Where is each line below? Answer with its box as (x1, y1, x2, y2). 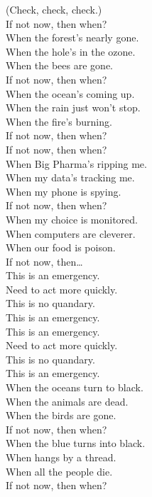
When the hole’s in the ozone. (6, 44, 136, 59)
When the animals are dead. (6, 393, 129, 408)
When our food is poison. (6, 240, 116, 255)
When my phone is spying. (6, 184, 121, 199)
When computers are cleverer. (6, 226, 136, 241)
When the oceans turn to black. (6, 380, 143, 395)
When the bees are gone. (6, 58, 113, 73)
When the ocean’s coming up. (6, 86, 135, 101)
